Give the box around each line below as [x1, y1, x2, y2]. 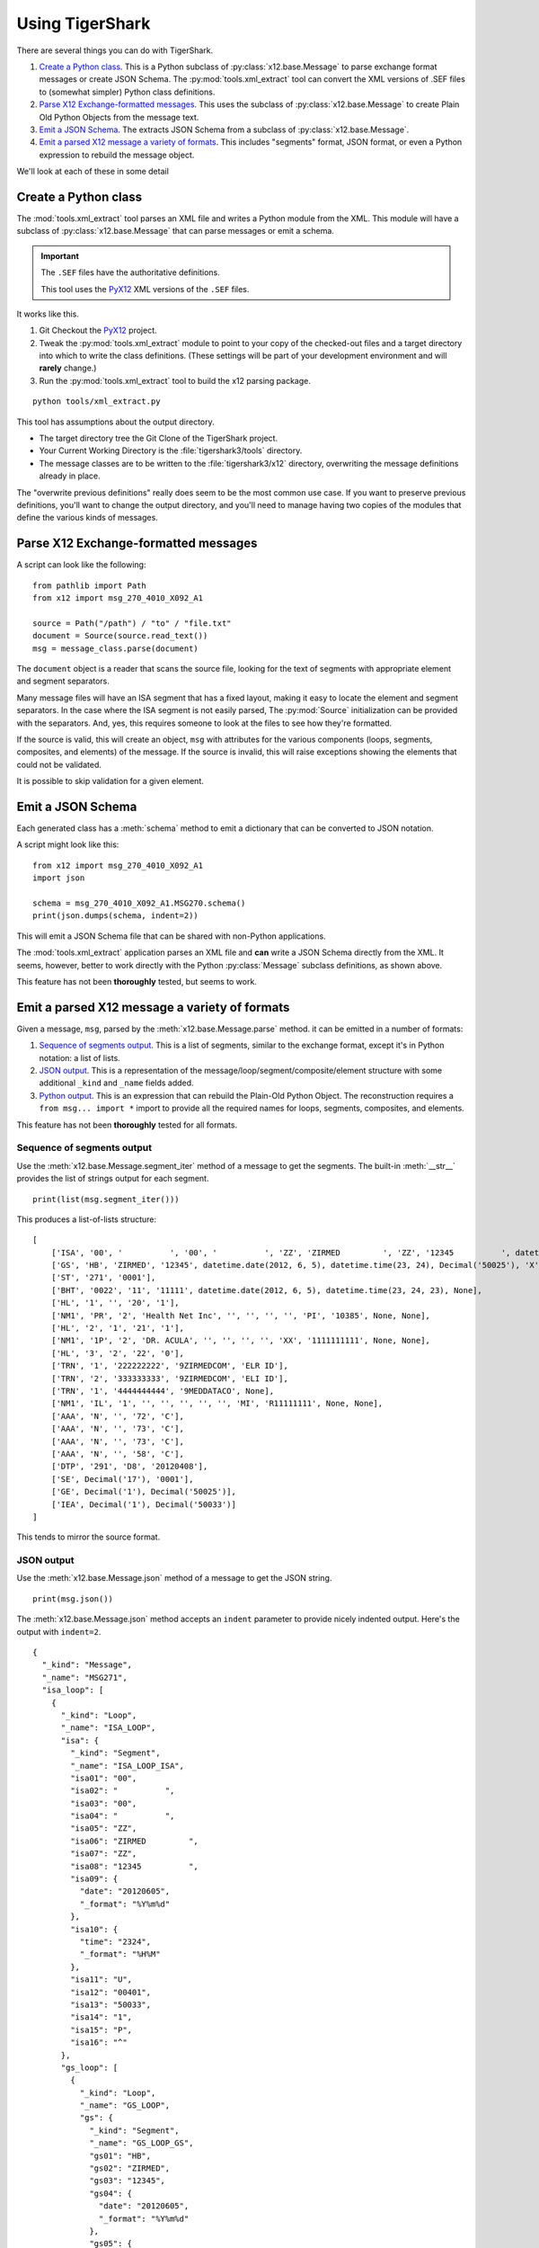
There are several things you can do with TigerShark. [16, 45, 214, 56]
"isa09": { [70, 1874, 119, 1884]
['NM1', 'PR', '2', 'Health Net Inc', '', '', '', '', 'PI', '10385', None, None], [50, 1310, 431, 1321]
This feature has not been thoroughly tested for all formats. [16, 1120, 238, 1130]
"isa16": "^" [70, 2038, 128, 2047]
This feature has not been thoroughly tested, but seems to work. [16, 976, 258, 986]
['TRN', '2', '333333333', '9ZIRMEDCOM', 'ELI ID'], [50, 1373, 289, 1384]
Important [40, 250, 80, 261]
